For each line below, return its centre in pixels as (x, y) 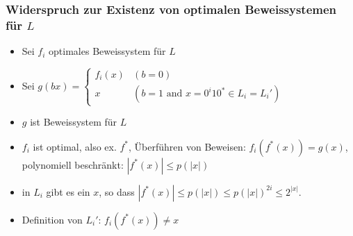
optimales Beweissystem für (107, 51)
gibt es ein (68, 191)
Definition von (52, 219)
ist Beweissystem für (74, 122)
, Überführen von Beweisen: (187, 146)
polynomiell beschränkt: (73, 164)
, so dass (117, 191)
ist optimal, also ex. (75, 146)
